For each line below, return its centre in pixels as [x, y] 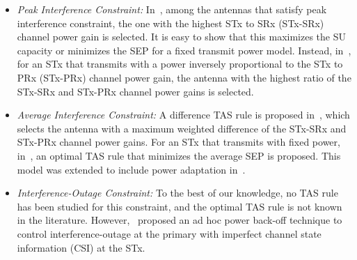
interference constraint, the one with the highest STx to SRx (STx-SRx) [170, 23]
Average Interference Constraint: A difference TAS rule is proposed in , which [183, 115]
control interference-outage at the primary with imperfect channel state [169, 233]
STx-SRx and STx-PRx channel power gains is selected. [135, 91]
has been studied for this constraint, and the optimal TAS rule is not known [180, 206]
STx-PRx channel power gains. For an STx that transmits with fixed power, [178, 142]
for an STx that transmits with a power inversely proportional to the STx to [180, 64]
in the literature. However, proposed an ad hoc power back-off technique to [180, 220]
